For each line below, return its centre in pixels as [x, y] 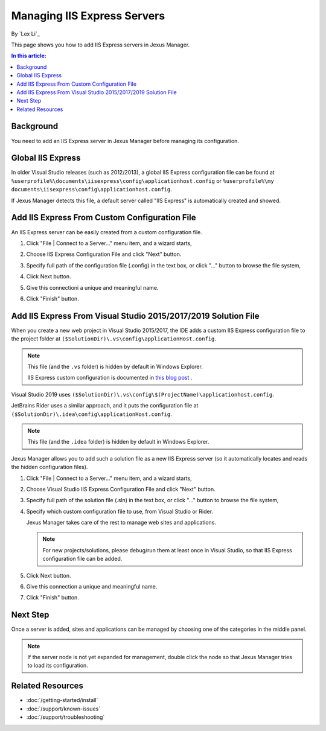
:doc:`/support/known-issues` [63, 709]
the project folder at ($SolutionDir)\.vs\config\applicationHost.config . [114, 339]
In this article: [29, 56]
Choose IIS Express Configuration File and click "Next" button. [104, 254]
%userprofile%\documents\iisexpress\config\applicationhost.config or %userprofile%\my [142, 180]
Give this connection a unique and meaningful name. [92, 587]
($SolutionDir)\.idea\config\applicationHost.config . [91, 414]
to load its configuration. [58, 666]
